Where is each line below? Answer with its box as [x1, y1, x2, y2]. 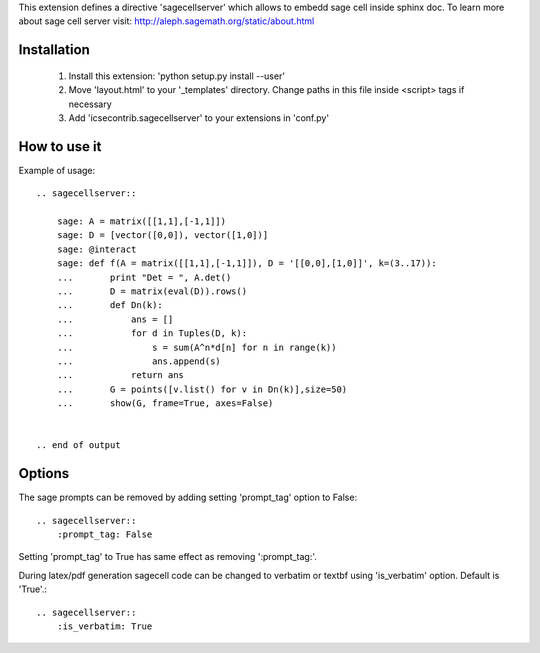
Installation [18, 41, 90, 59]
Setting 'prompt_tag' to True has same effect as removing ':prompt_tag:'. [18, 551, 317, 563]
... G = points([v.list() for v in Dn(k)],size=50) [56, 383, 348, 395]
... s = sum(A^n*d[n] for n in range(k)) [56, 341, 337, 353]
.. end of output [36, 440, 121, 451]
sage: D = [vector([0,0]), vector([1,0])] [56, 230, 269, 241]
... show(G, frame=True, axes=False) [56, 398, 274, 409]
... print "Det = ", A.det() [56, 271, 232, 283]
